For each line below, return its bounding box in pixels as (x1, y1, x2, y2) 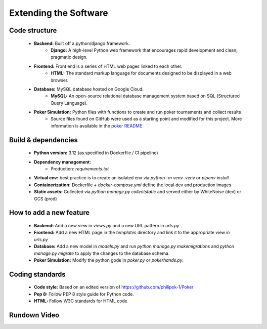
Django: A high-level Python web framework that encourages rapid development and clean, (50, 47, 238, 53)
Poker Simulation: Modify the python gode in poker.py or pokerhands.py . (34, 257, 184, 263)
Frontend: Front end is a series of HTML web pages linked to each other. (34, 63, 182, 69)
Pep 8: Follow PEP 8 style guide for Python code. (34, 291, 134, 297)
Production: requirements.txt (50, 166, 109, 172)
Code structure (9, 26, 57, 35)
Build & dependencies (9, 136, 78, 144)
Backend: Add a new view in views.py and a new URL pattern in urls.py (34, 223, 179, 229)
